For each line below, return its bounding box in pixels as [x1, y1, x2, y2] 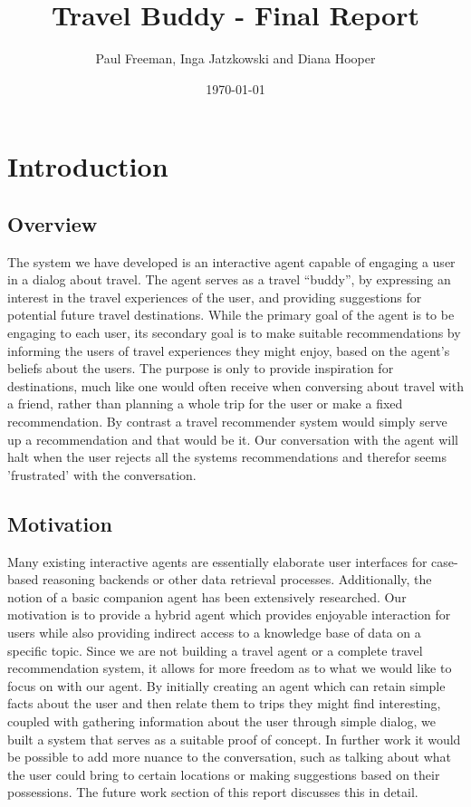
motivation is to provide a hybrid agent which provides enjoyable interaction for [7, 605, 451, 624]
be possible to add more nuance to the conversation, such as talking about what [7, 747, 452, 766]
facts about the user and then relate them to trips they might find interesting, [7, 694, 441, 713]
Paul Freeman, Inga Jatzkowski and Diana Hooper [95, 49, 376, 68]
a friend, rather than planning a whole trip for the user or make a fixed [7, 394, 403, 413]
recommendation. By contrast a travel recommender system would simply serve [7, 412, 447, 431]
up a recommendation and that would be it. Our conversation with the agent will [7, 429, 458, 448]
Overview [7, 209, 98, 237]
